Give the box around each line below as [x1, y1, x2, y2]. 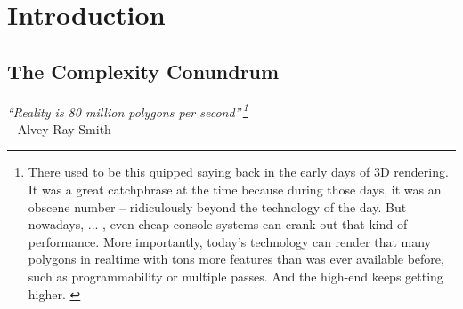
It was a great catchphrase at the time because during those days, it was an [28, 180, 442, 199]
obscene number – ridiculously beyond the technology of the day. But [28, 197, 407, 216]
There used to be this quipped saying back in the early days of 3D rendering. [28, 162, 449, 181]
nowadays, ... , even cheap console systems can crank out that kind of [28, 215, 408, 234]
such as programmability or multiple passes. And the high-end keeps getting [28, 266, 443, 285]
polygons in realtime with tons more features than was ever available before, [28, 250, 444, 268]
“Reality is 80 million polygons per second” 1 [7, 99, 248, 121]
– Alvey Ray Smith [7, 119, 111, 138]
